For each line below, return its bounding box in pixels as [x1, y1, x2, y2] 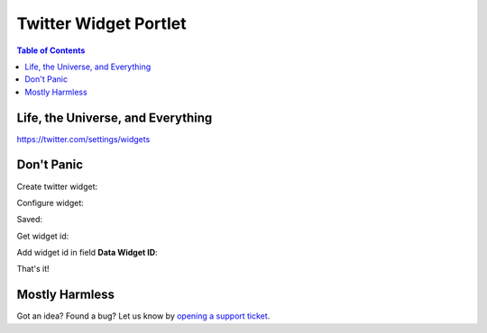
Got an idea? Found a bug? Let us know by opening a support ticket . [16, 310, 271, 321]
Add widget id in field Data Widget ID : [16, 247, 158, 258]
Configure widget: [16, 197, 85, 208]
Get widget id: [16, 230, 69, 241]
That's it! [16, 264, 50, 274]
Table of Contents [16, 45, 86, 56]
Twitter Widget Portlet [16, 13, 187, 33]
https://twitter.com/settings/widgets [16, 133, 151, 144]
